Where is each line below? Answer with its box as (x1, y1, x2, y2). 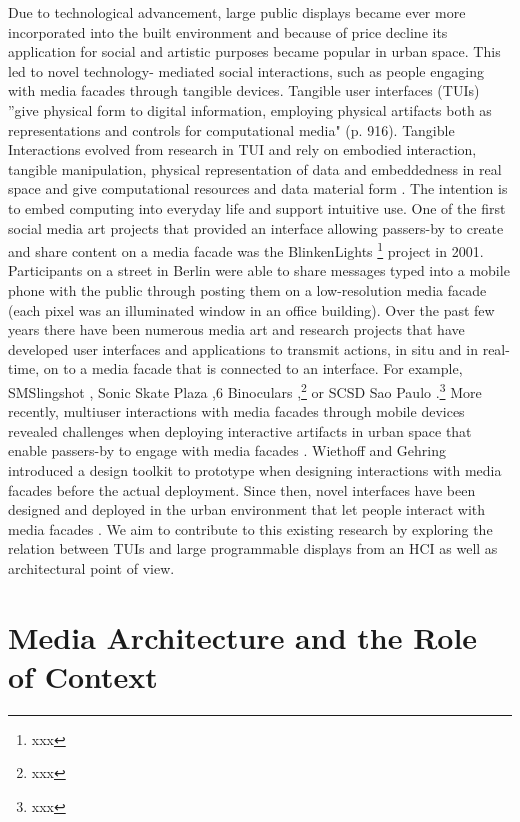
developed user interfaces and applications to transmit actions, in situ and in (8, 338, 478, 359)
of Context (8, 655, 158, 696)
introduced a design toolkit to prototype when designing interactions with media (8, 459, 502, 480)
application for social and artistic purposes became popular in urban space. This (8, 41, 501, 62)
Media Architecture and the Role (8, 616, 478, 657)
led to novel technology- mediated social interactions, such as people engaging (8, 60, 484, 81)
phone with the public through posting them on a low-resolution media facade (8, 279, 487, 300)
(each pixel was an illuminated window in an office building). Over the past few (8, 299, 495, 320)
